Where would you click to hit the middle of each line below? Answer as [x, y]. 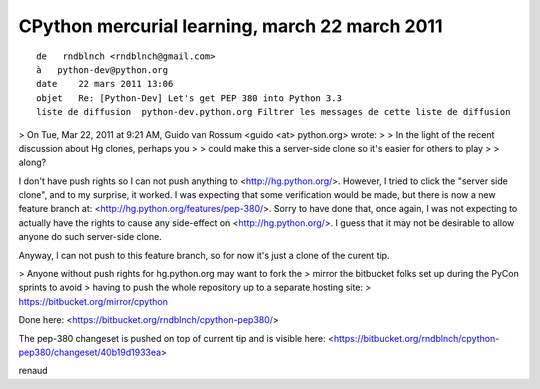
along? [32, 162]
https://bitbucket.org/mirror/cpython [93, 301]
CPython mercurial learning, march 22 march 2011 [230, 26]
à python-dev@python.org [102, 69]
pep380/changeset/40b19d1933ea [90, 352]
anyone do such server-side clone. [90, 237]
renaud [33, 371]
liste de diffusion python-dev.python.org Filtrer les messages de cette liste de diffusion [273, 112]
